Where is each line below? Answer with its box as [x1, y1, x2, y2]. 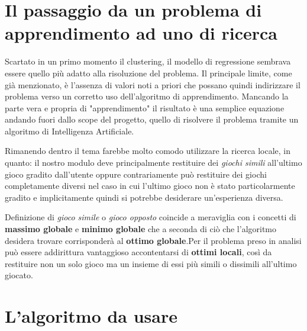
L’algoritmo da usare [5, 304, 178, 328]
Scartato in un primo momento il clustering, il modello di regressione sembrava [5, 55, 291, 68]
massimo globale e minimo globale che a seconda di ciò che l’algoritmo [5, 223, 277, 235]
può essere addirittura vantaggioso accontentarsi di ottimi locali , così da [5, 246, 272, 258]
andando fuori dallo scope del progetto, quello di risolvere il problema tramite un [5, 113, 299, 126]
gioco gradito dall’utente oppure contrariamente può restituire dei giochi [5, 168, 267, 180]
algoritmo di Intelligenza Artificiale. [5, 124, 134, 137]
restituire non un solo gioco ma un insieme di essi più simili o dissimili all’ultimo [5, 257, 297, 269]
